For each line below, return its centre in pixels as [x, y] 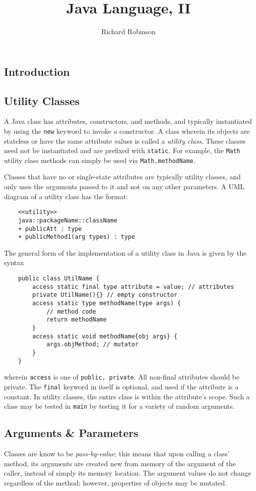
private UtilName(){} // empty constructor [105, 295]
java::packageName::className [68, 220]
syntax [14, 262]
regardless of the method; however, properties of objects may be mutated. [115, 482]
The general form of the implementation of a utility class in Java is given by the [125, 252]
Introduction [37, 71]
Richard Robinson [128, 31]
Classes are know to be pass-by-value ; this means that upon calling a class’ [117, 454]
